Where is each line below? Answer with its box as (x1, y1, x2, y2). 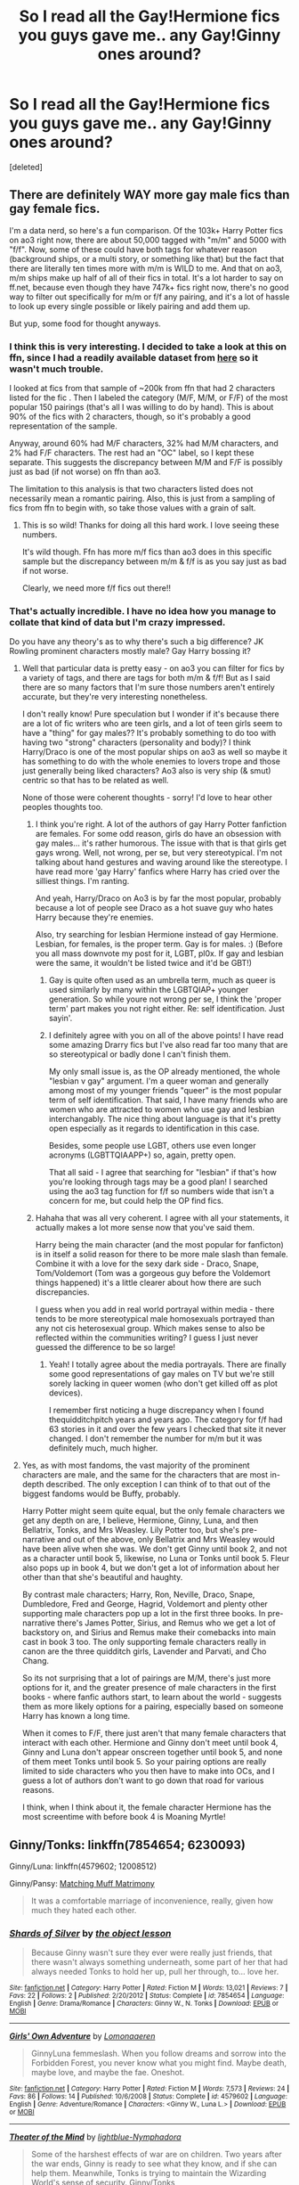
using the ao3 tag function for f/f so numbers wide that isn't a (48, 1186, 274, 1197)
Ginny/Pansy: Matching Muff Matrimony (9, 1878, 156, 1889)
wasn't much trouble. (9, 363, 104, 375)
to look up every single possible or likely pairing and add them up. (9, 300, 251, 311)
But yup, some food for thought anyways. (9, 318, 162, 329)
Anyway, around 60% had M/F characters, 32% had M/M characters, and (9, 438, 279, 449)
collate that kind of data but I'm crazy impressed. (9, 616, 226, 628)
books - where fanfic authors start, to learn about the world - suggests (21, 1691, 282, 1703)
